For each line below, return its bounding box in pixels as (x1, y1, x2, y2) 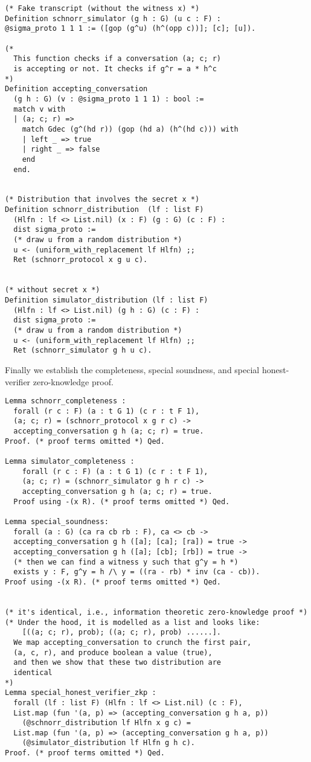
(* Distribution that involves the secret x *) (5, 195, 200, 204)
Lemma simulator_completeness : (5, 457, 135, 466)
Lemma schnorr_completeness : (5, 397, 126, 406)
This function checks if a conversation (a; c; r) (13, 54, 221, 63)
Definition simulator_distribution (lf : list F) (5, 296, 208, 305)
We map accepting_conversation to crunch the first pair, (13, 638, 252, 647)
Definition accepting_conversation (5, 85, 148, 94)
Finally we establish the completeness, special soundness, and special (5, 363, 260, 376)
